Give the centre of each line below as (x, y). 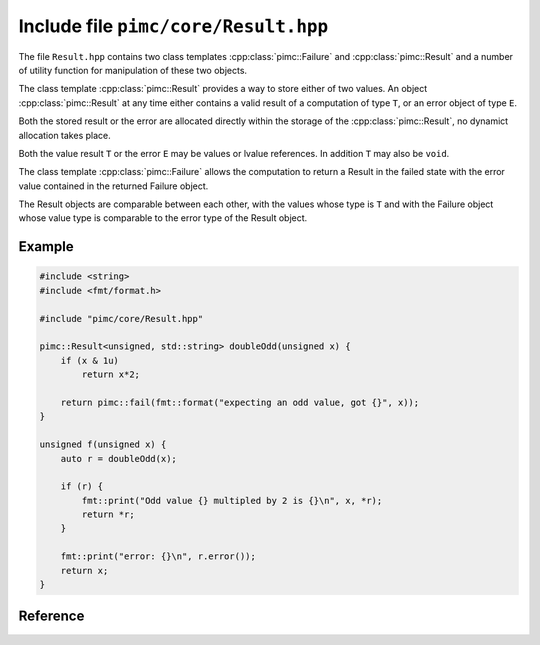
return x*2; (110, 374)
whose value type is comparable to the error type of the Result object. (163, 218)
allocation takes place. (64, 135)
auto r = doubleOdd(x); (118, 458)
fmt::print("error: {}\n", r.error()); (158, 556)
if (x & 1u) (90, 360)
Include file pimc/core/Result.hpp (173, 26)
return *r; (108, 514)
